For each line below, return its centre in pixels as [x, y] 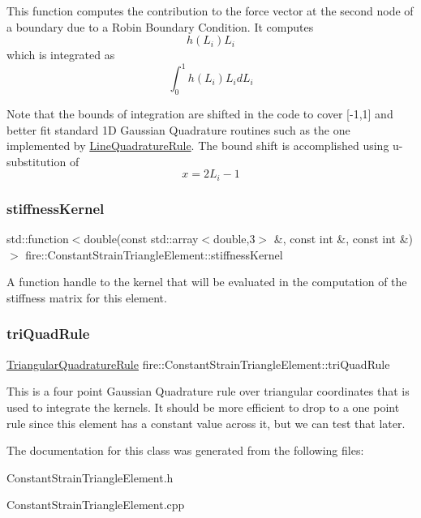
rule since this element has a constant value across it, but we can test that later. [206, 423]
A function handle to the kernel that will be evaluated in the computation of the [207, 282]
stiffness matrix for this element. [87, 297]
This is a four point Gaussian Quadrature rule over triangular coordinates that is [208, 391]
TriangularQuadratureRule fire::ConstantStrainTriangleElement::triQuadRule [198, 364]
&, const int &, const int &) [344, 239]
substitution [37, 161]
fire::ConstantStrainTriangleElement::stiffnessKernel [154, 254]
